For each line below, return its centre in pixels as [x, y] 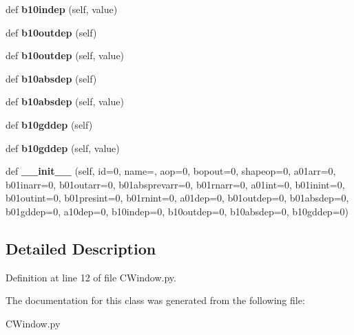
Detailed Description [81, 248]
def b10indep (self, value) [62, 9]
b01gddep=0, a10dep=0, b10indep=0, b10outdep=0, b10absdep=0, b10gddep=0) [177, 211]
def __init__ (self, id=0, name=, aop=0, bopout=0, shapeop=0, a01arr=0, [171, 171]
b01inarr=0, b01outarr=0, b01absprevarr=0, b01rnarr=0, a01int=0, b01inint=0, [175, 184]
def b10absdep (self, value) [65, 101]
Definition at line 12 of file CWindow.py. [91, 277]
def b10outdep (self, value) [65, 55]
